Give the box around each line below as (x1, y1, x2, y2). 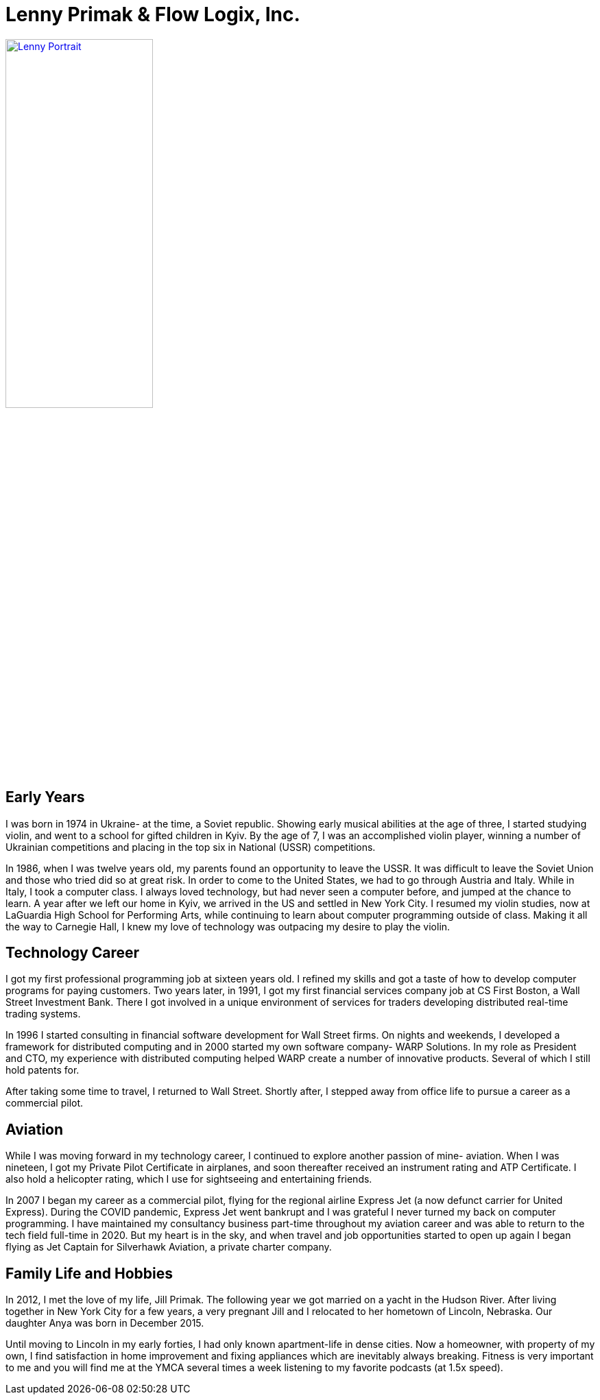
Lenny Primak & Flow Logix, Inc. (5, 3, 300, 26)
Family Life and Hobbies (5, 1264, 173, 1282)
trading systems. (5, 1008, 81, 1020)
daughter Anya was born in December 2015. (5, 1317, 204, 1329)
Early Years (5, 788, 85, 806)
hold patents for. (5, 1064, 80, 1076)
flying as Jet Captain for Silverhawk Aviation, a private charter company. (5, 1241, 332, 1253)
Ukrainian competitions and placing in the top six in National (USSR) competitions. (5, 841, 376, 853)
